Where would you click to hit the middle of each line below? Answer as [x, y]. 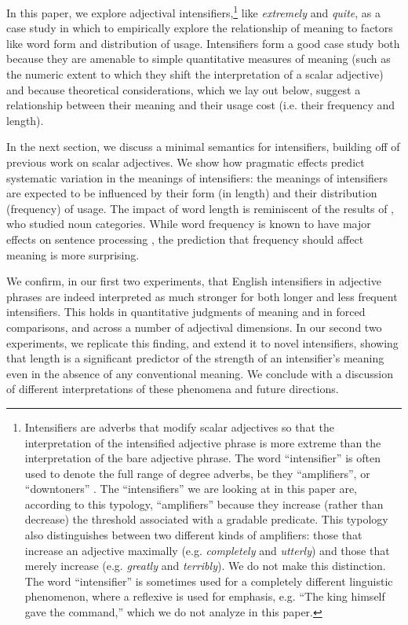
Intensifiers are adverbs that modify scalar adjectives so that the [179, 426]
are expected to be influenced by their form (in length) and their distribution [192, 193]
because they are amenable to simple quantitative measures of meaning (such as [199, 59]
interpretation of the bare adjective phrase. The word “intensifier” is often [202, 458]
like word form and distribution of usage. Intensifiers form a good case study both [203, 43]
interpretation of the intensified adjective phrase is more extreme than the [203, 442]
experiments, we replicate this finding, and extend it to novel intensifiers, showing [202, 342]
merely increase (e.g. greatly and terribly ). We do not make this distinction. [205, 566]
